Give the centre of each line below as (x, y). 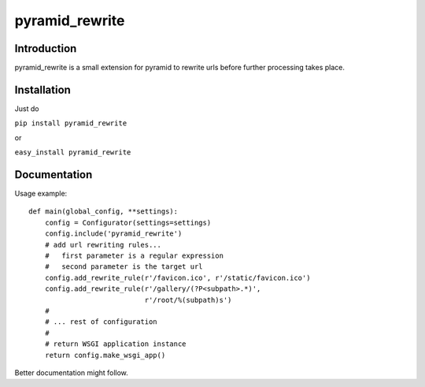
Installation (42, 89)
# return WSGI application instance (115, 344)
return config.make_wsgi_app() (105, 355)
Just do (27, 108)
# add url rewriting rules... (103, 245)
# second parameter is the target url (124, 267)
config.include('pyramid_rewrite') (113, 234)
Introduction (46, 48)
